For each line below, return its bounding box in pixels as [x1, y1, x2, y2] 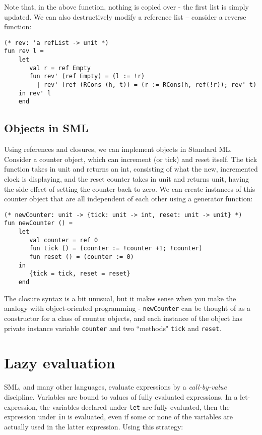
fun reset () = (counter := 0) [29, 253, 134, 261]
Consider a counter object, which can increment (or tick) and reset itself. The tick [4, 153, 257, 164]
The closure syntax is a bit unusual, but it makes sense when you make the [4, 293, 236, 303]
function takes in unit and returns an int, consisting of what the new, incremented [4, 164, 258, 174]
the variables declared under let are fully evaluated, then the [40, 401, 230, 412]
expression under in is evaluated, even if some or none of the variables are [4, 411, 233, 422]
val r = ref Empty [29, 64, 91, 72]
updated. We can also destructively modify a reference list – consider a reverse [4, 11, 246, 22]
